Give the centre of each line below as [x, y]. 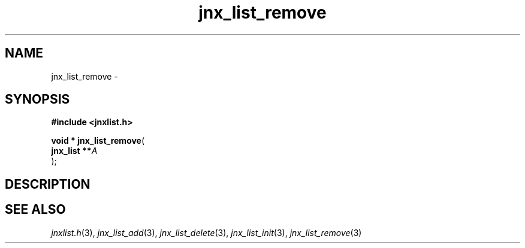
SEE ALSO [35, 210]
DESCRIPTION [48, 184]
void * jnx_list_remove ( [98, 141]
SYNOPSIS [37, 99]
